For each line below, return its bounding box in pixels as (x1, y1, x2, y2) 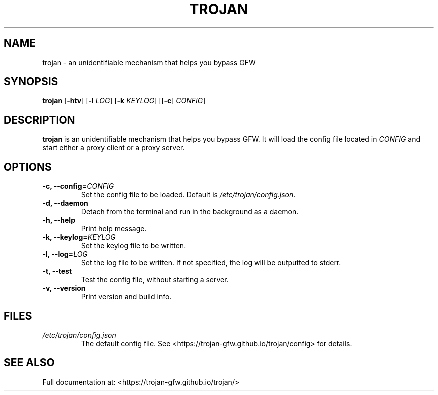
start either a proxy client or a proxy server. (42, 143, 185, 152)
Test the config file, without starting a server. (81, 275, 229, 284)
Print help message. (81, 224, 147, 233)
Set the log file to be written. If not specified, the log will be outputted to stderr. (81, 258, 341, 267)
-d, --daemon (42, 199, 88, 208)
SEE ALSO (4, 356, 55, 369)
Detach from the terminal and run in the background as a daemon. (81, 207, 299, 216)
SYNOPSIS (4, 75, 58, 88)
